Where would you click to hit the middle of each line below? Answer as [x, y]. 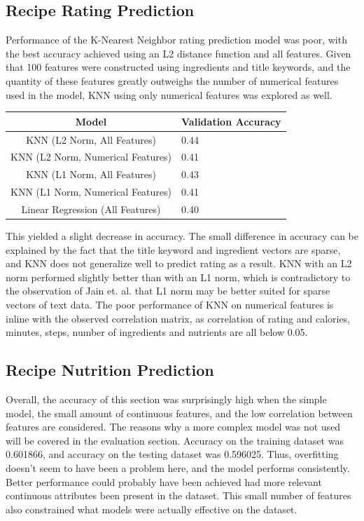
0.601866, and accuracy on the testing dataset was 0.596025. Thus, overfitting [172, 454]
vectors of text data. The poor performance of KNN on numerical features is [170, 304]
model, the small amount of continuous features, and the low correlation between [179, 413]
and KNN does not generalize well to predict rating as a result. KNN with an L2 [179, 263]
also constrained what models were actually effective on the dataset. [152, 509]
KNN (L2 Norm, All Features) [91, 139]
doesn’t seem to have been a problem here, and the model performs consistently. [178, 467]
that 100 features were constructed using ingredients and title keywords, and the [178, 67]
